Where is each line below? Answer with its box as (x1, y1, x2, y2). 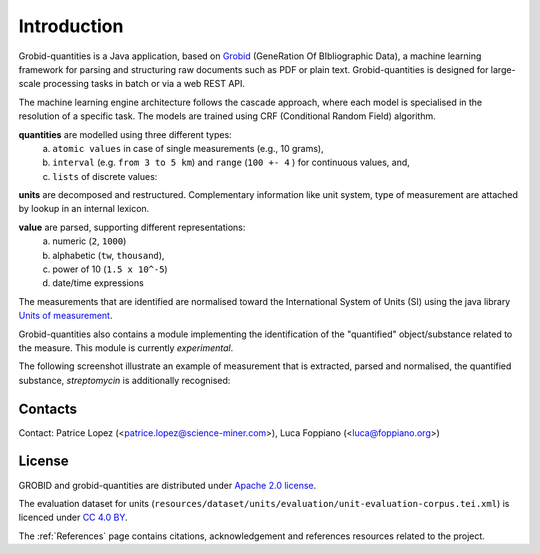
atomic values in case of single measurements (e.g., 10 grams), (52, 142, 324, 154)
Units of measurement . (18, 310, 113, 322)
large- (490, 63, 516, 75)
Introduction (18, 15, 124, 37)
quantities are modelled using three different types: (18, 128, 232, 140)
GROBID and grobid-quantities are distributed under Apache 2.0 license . (18, 479, 317, 491)
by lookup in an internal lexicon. (18, 203, 150, 215)
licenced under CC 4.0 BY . (18, 511, 129, 524)
